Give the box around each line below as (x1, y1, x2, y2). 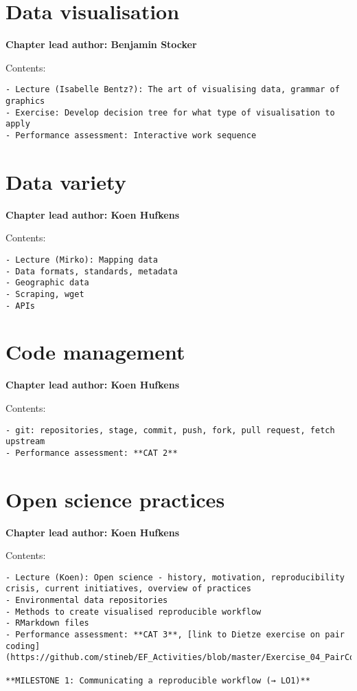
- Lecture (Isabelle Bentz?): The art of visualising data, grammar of (5, 85, 340, 95)
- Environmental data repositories (5, 595, 168, 606)
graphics (5, 96, 45, 106)
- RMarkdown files (5, 618, 89, 628)
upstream (5, 437, 45, 447)
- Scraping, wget (5, 289, 84, 299)
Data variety (5, 167, 126, 195)
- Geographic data (5, 278, 89, 288)
